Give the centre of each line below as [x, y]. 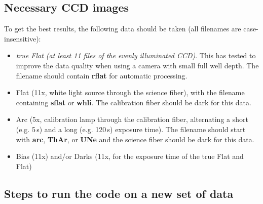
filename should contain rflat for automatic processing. [102, 75]
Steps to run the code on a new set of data [119, 193]
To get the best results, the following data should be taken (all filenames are [123, 29]
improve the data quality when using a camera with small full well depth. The [137, 65]
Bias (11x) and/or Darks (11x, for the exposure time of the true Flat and [130, 156]
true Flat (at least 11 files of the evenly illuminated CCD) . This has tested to [136, 55]
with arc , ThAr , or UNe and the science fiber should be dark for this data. [135, 139]
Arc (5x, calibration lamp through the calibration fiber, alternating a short [132, 119]
